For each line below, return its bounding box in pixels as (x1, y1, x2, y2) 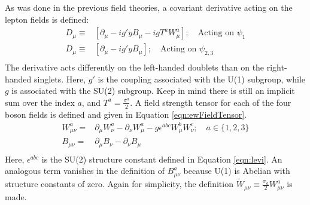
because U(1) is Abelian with (183, 164, 290, 177)
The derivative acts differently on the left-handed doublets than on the (5, 61, 265, 74)
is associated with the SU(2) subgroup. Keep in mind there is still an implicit (11, 84, 295, 97)
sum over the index (5, 96, 75, 108)
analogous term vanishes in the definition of (5, 164, 165, 177)
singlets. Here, (34, 72, 86, 85)
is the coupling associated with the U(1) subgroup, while (98, 72, 305, 85)
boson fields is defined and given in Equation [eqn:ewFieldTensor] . (5, 108, 247, 120)
